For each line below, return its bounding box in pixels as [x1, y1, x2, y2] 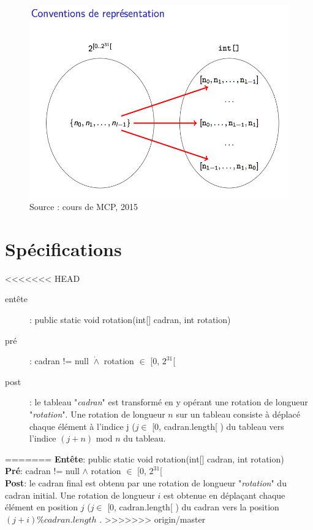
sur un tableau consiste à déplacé [176, 407, 300, 420]
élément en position [5, 501, 78, 513]
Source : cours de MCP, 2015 [29, 200, 138, 213]
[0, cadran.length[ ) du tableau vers [152, 419, 284, 432]
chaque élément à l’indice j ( [29, 419, 135, 432]
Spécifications [5, 236, 122, 261]
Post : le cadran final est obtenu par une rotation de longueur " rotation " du [5, 476, 287, 489]
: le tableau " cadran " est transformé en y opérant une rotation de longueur [29, 396, 308, 408]
